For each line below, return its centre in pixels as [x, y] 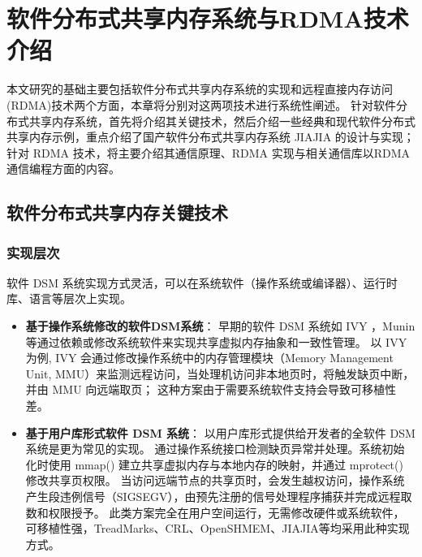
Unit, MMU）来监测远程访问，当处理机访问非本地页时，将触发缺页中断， [220, 373]
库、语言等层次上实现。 [69, 298]
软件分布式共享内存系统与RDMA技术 [208, 18]
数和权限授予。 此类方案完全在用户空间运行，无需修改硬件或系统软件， [215, 512]
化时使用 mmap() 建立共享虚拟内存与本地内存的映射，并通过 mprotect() [214, 464]
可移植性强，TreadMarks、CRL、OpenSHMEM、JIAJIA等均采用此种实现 [217, 528]
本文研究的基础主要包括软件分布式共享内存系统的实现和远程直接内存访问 [200, 89]
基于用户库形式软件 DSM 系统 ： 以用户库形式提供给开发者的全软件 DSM [220, 432]
